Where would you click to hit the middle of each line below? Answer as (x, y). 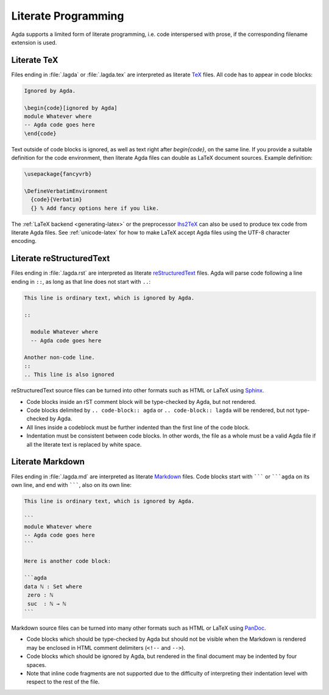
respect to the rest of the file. (63, 682)
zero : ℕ (41, 595)
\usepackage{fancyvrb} (58, 174)
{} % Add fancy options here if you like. (95, 208)
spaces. (37, 664)
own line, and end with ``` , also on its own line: (72, 484)
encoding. (24, 241)
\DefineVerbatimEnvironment (66, 191)
